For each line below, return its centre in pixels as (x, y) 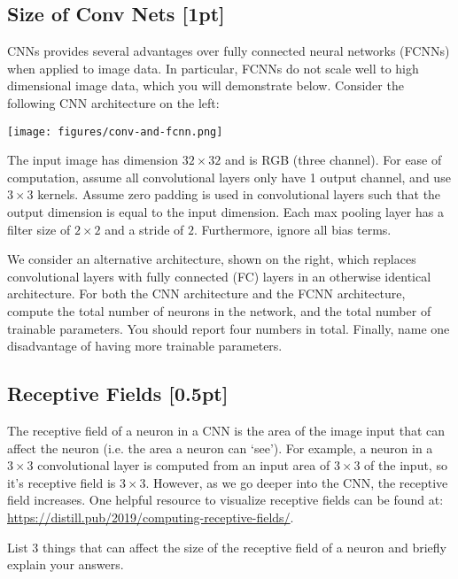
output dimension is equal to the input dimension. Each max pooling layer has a (225, 212)
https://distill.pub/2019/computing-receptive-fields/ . (151, 517)
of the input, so (406, 465)
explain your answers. (66, 564)
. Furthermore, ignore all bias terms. (293, 229)
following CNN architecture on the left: (113, 102)
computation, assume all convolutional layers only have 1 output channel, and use (229, 177)
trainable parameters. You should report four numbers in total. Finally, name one (229, 328)
